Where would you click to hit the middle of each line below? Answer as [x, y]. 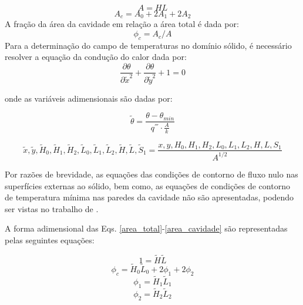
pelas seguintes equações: [50, 239]
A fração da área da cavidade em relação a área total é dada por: [122, 24]
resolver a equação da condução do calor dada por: [96, 57]
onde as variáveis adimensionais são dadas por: [89, 98]
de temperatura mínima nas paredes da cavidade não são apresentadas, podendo [149, 197]
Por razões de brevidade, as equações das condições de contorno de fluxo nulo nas [151, 174]
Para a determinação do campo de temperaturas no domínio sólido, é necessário [148, 45]
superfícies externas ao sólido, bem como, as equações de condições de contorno [147, 185]
